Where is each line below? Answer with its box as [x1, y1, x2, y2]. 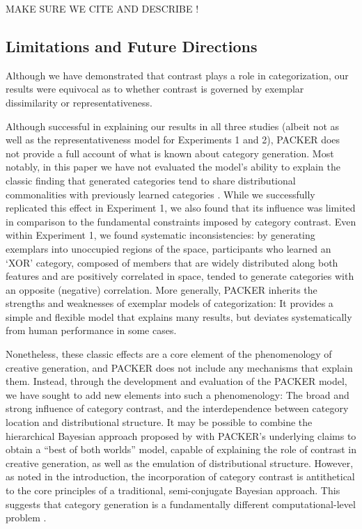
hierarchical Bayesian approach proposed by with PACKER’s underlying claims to [6, 428, 356, 443]
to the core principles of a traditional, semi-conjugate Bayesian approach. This [6, 483, 340, 498]
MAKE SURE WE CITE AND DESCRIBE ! [6, 1, 199, 15]
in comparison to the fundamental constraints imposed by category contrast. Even [6, 214, 356, 228]
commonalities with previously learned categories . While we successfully [6, 187, 315, 201]
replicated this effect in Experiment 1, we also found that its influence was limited [6, 200, 356, 215]
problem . [6, 510, 47, 525]
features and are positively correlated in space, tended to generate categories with [6, 269, 354, 283]
